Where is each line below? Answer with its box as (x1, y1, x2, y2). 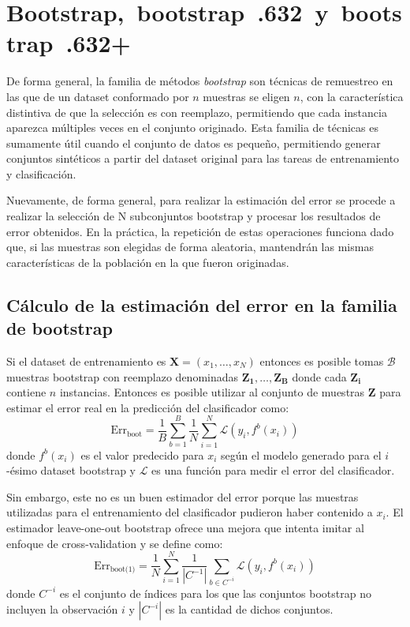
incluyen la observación (6, 601, 118, 618)
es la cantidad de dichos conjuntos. (165, 601, 334, 618)
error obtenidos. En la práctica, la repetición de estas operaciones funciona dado (6, 223, 394, 239)
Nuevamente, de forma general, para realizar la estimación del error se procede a (6, 192, 396, 208)
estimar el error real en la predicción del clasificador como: (6, 399, 289, 415)
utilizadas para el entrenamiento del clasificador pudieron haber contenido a (6, 504, 373, 520)
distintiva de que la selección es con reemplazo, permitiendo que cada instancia (6, 103, 387, 120)
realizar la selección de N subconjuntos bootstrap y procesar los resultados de (6, 208, 381, 224)
